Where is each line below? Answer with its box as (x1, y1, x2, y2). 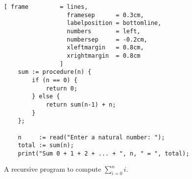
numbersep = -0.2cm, (66, 36, 148, 43)
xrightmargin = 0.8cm (66, 52, 141, 59)
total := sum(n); (18, 142, 74, 149)
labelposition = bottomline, (66, 20, 162, 27)
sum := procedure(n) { (18, 68, 91, 76)
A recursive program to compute (4, 164, 101, 174)
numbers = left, (66, 27, 141, 35)
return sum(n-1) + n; (45, 101, 116, 108)
